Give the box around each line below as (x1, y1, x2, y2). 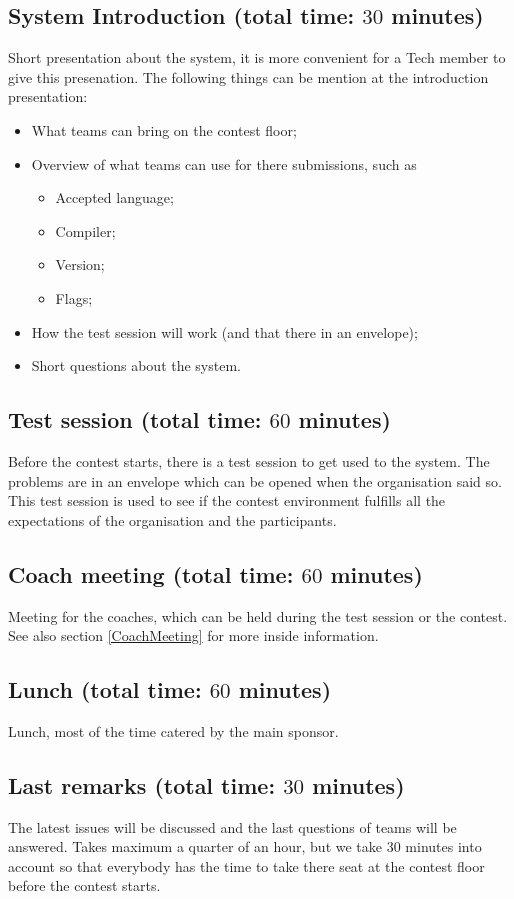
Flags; (55, 287, 93, 308)
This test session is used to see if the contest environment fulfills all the (8, 490, 446, 511)
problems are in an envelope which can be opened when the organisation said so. (8, 470, 502, 491)
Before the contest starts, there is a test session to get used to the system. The (8, 450, 490, 471)
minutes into (405, 836, 482, 857)
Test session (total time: (8, 404, 262, 435)
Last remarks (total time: (8, 769, 276, 800)
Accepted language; (55, 187, 174, 208)
